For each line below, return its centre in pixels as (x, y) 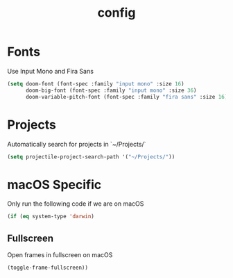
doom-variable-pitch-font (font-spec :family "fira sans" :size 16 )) (128, 97)
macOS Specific (54, 185)
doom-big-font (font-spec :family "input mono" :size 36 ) (111, 90)
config (116, 13)
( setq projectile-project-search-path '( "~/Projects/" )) (91, 157)
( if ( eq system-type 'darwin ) (51, 217)
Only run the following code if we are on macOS (76, 204)
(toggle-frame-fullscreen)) (48, 268)
